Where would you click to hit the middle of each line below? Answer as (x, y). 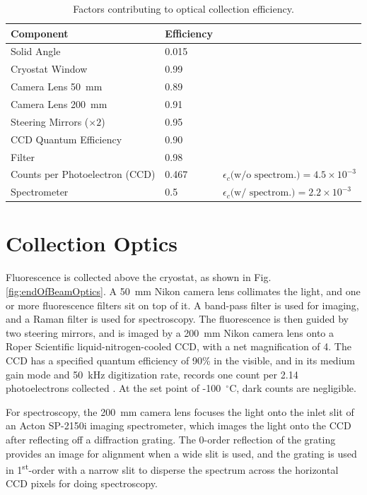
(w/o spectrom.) (265, 175)
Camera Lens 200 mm (59, 103)
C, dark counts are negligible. (293, 388)
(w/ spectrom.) (263, 193)
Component (40, 33)
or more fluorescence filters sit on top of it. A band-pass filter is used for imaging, (182, 305)
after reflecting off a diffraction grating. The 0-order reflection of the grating (171, 439)
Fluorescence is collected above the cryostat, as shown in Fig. (139, 277)
